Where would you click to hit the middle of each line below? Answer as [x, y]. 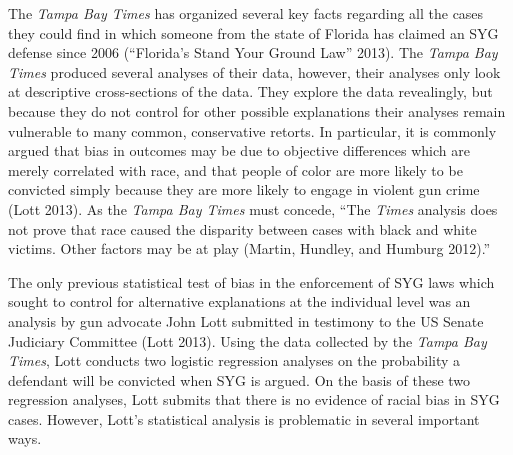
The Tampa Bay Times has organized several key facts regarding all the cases [246, 13]
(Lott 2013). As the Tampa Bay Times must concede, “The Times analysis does [253, 208]
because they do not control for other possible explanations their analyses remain [257, 110]
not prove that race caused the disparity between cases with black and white [242, 228]
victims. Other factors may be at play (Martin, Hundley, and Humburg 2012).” [249, 248]
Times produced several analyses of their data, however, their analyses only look [254, 71]
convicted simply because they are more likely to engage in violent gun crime [244, 189]
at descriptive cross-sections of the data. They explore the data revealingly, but [250, 91]
